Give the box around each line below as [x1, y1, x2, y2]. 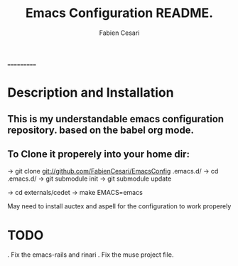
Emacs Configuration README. [25, 5, 214, 21]
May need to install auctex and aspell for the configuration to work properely [7, 202, 232, 211]
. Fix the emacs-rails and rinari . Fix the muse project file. [7, 250, 174, 259]
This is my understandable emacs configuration [7, 112, 225, 125]
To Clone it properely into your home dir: [7, 148, 190, 160]
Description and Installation [7, 85, 174, 101]
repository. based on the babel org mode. [7, 124, 194, 136]
